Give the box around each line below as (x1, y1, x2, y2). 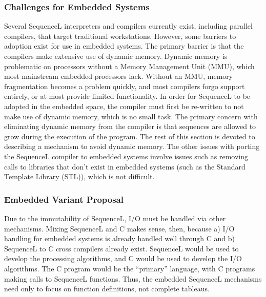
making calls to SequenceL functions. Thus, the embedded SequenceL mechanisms (4, 273, 262, 284)
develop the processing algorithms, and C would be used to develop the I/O (4, 253, 242, 264)
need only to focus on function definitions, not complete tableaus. (4, 283, 210, 294)
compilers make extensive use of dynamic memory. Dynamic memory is (4, 51, 228, 61)
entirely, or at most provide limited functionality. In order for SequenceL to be (4, 91, 251, 101)
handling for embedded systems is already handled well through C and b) (4, 233, 235, 244)
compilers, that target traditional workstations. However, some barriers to (4, 30, 236, 41)
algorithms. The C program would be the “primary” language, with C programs (4, 263, 255, 273)
